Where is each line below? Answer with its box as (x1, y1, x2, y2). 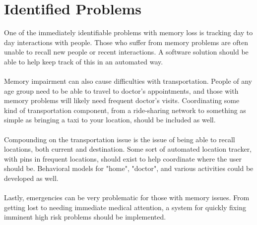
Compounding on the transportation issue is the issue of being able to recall (4, 134, 235, 144)
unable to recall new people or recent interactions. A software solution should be (4, 47, 249, 57)
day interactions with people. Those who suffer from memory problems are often (4, 37, 249, 47)
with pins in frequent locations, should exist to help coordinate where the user (4, 153, 242, 164)
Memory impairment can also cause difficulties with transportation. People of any (4, 76, 252, 86)
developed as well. (4, 173, 59, 183)
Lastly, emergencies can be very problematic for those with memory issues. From (4, 192, 250, 203)
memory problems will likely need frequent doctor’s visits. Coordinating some (4, 95, 240, 106)
